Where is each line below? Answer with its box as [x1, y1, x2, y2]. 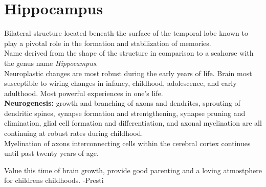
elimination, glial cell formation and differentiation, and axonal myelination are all [4, 118, 262, 128]
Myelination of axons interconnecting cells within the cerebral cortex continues [4, 137, 251, 148]
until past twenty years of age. [4, 148, 99, 158]
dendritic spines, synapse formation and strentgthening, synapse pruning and [4, 107, 246, 118]
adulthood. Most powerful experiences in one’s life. [4, 87, 163, 98]
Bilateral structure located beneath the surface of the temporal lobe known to [4, 28, 248, 38]
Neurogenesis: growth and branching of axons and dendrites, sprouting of [4, 98, 240, 108]
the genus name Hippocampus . [4, 57, 98, 68]
